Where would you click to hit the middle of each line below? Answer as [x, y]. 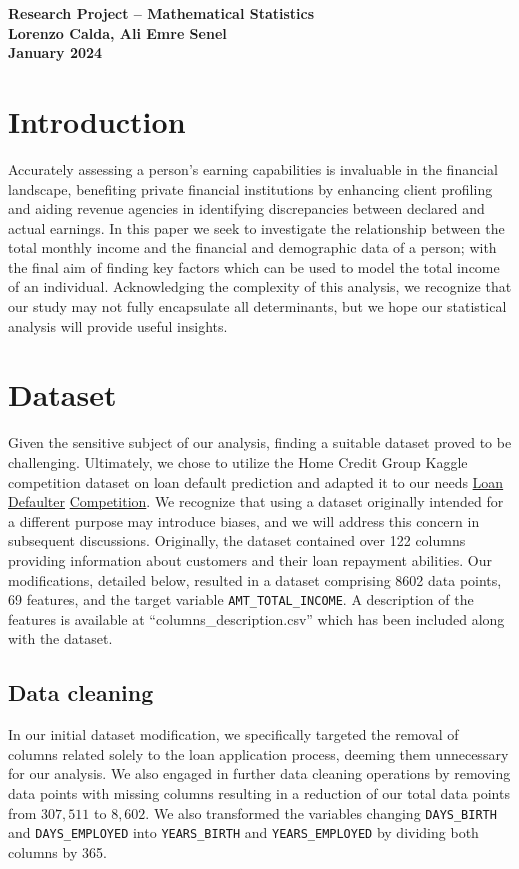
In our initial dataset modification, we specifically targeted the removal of [233, 734]
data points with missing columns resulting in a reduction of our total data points [259, 792]
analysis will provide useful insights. [118, 325]
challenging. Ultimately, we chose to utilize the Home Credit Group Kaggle [238, 461]
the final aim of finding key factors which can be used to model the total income [254, 266]
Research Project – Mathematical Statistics [161, 13]
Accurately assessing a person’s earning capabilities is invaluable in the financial [253, 168]
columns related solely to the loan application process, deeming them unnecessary [258, 753]
